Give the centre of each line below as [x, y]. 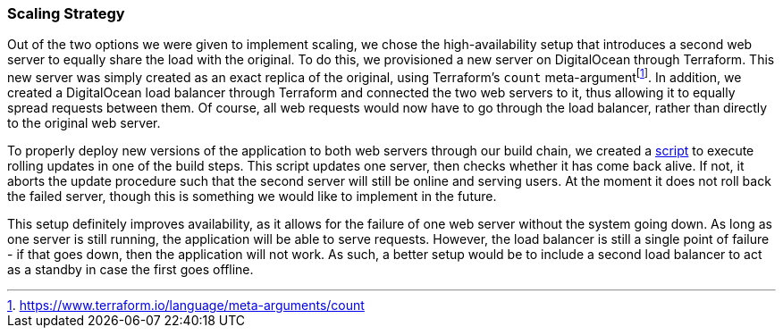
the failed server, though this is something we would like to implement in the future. [252, 197]
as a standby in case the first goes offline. [130, 270]
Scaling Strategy [66, 13]
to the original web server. [84, 123]
